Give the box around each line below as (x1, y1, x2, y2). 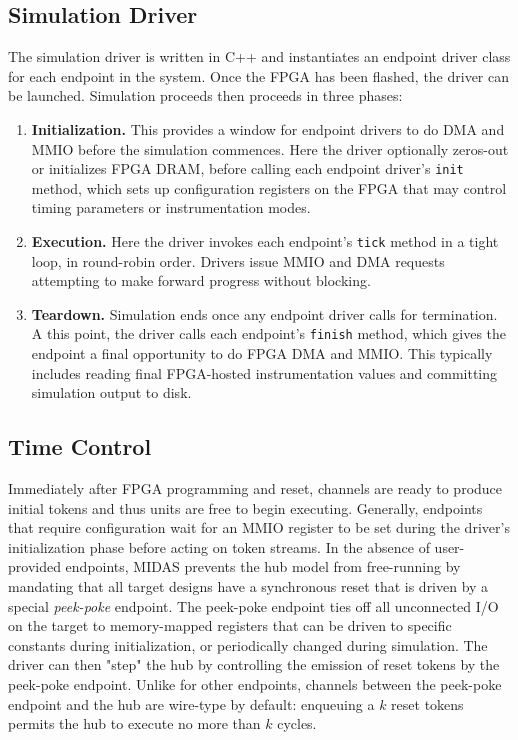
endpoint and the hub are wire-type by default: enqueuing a (8, 693, 375, 714)
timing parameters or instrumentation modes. (31, 197, 311, 218)
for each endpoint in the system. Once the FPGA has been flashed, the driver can (8, 65, 510, 86)
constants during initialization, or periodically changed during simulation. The (8, 634, 488, 655)
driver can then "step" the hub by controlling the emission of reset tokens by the (8, 654, 500, 675)
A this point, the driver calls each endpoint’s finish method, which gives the (31, 323, 507, 344)
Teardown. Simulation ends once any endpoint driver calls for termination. (31, 303, 498, 324)
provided (8, 556, 61, 577)
